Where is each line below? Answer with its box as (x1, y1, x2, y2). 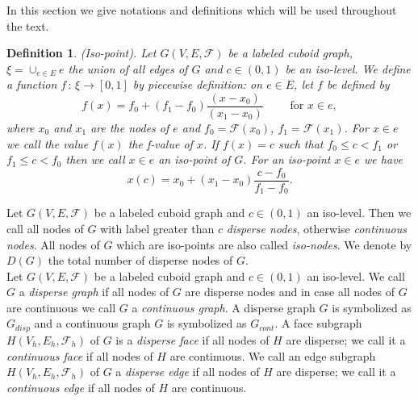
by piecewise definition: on (132, 76, 263, 93)
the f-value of (127, 135, 193, 152)
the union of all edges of (68, 60, 188, 77)
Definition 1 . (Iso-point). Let (6, 44, 157, 61)
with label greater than (100, 219, 215, 236)
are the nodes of (90, 119, 169, 136)
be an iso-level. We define (285, 60, 411, 77)
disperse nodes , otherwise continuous (226, 219, 407, 236)
